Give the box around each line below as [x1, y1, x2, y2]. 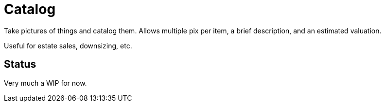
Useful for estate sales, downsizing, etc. [4, 41, 132, 50]
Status [4, 58, 36, 71]
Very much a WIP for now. [4, 78, 87, 87]
